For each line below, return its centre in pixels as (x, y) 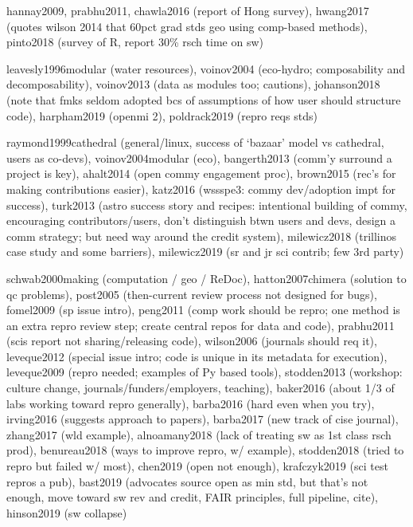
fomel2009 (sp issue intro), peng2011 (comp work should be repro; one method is (203, 310)
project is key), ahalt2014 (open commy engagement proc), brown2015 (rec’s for (201, 173)
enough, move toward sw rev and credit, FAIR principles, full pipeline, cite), (192, 497)
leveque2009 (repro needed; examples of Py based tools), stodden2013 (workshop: (205, 372)
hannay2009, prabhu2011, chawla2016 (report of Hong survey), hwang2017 (188, 10)
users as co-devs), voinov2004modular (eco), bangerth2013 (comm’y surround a (199, 157)
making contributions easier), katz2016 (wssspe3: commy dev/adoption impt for (201, 189)
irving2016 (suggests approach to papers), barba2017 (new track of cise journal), (203, 419)
